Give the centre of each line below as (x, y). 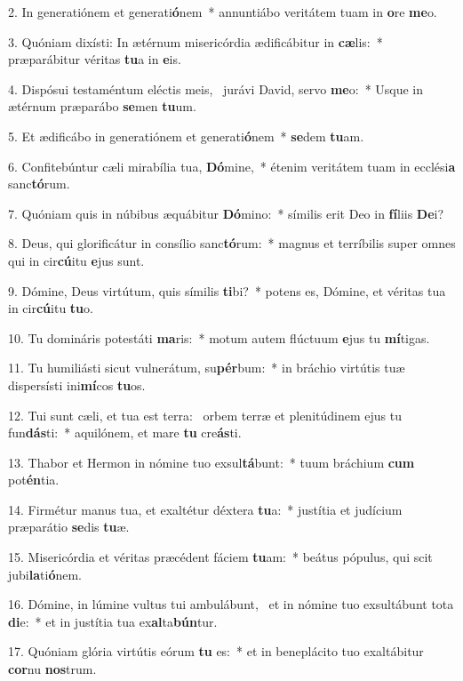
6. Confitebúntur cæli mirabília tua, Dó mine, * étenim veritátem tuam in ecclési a (232, 166)
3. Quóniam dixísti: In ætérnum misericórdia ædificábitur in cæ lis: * (196, 41)
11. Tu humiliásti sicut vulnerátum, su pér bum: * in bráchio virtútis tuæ (207, 368)
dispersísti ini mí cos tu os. (77, 385)
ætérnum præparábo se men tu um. (102, 106)
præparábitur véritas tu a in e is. (95, 59)
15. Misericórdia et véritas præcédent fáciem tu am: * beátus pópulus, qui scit (220, 557)
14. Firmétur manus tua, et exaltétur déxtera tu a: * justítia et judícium (205, 509)
